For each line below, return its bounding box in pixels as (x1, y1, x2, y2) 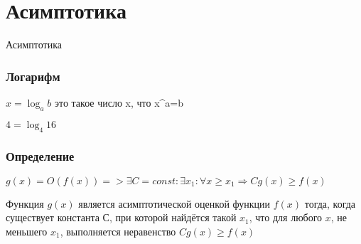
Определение (6, 147, 75, 165)
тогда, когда (304, 196, 356, 211)
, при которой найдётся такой (109, 210, 237, 225)
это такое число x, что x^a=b (54, 95, 184, 110)
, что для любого (249, 210, 323, 225)
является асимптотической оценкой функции (78, 196, 271, 211)
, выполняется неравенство (60, 223, 176, 238)
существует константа (6, 210, 99, 225)
